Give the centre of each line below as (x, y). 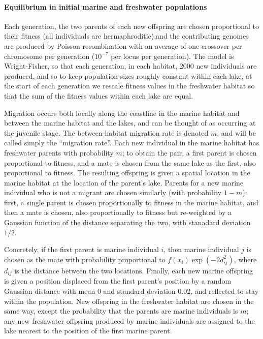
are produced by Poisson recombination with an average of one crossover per (123, 45)
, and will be (236, 132)
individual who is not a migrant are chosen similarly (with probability (113, 192)
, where (245, 259)
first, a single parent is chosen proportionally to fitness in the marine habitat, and (131, 202)
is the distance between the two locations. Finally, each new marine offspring (134, 270)
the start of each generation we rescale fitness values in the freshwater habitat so (129, 86)
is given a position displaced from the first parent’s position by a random (118, 281)
